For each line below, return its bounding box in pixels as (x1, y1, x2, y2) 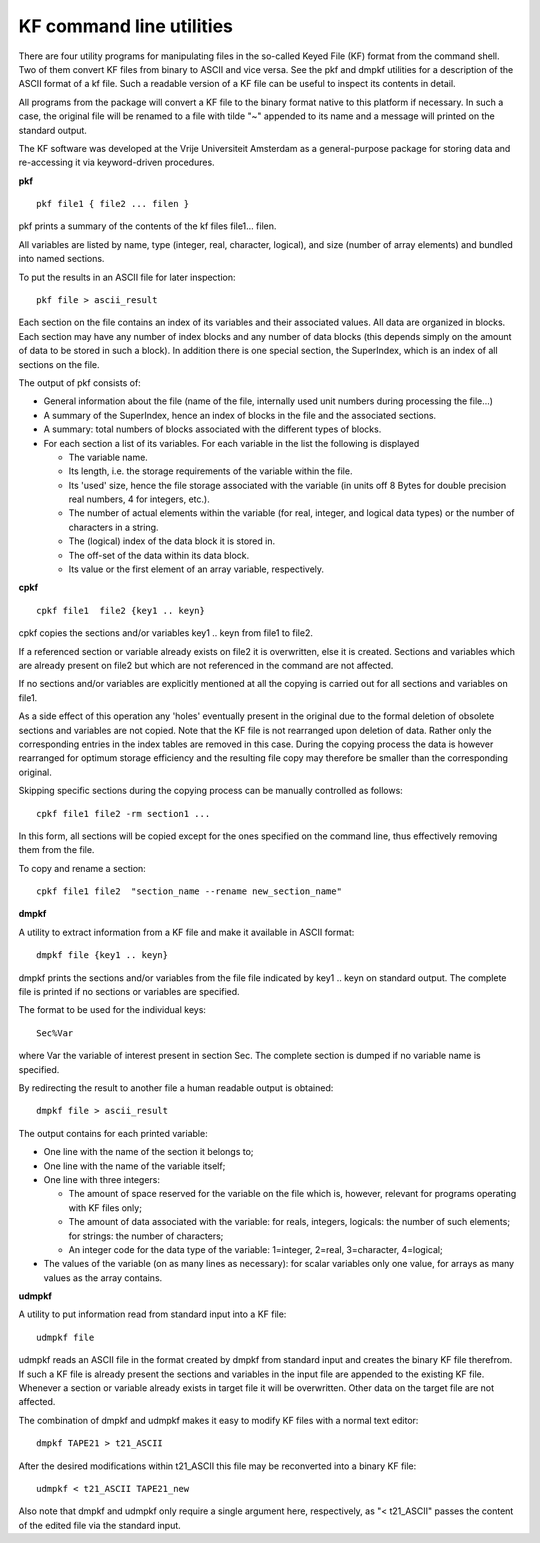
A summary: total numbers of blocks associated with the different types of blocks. (43, 423, 382, 435)
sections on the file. (18, 358, 100, 370)
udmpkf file (36, 1331, 95, 1343)
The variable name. (68, 451, 149, 463)
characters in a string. (68, 521, 159, 533)
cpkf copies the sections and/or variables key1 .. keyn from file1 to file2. (18, 627, 314, 639)
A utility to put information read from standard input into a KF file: (18, 1308, 287, 1320)
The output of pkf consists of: (18, 376, 142, 389)
